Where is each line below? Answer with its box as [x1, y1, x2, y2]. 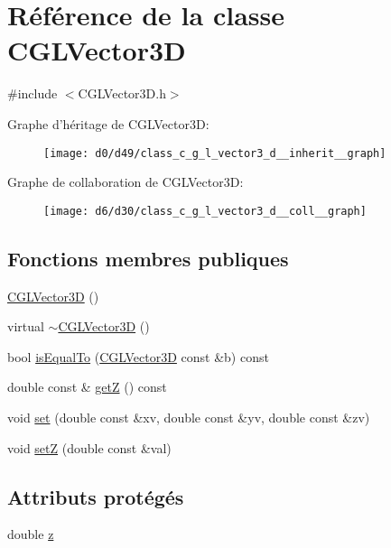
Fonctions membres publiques [7, 244, 289, 272]
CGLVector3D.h [78, 84, 166, 103]
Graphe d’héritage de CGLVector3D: [7, 114, 209, 133]
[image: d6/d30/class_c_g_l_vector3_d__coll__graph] [43, 204, 367, 218]
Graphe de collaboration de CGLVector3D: [7, 172, 244, 191]
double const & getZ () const [7, 377, 167, 396]
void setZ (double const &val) [7, 438, 172, 457]
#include [7, 84, 58, 103]
